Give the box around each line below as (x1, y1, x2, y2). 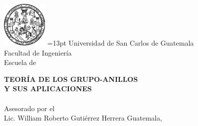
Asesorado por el (4, 103, 55, 113)
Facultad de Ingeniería (4, 47, 72, 58)
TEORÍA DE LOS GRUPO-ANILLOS (4, 73, 138, 84)
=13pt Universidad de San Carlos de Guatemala (47, 38, 194, 48)
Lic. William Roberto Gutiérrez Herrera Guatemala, (4, 113, 162, 123)
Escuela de (4, 57, 36, 67)
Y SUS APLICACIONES (4, 83, 92, 94)
